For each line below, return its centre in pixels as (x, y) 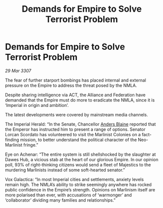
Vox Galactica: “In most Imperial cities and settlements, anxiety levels (74, 179)
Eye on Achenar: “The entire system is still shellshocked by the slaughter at (81, 154)
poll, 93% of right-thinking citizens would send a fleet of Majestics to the (78, 165)
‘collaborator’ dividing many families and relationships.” (60, 200)
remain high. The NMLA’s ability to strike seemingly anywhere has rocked (78, 185)
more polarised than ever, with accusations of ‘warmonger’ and (69, 195)
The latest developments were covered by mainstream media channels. (77, 114)
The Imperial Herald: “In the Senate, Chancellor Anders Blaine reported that (81, 124)
